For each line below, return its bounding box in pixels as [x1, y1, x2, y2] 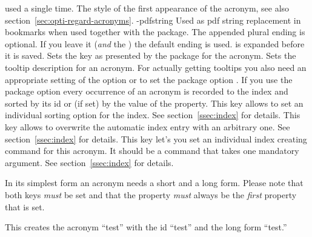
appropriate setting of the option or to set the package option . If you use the [5, 73, 293, 85]
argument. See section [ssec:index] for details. [5, 156, 174, 169]
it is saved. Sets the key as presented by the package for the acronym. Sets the [5, 49, 296, 62]
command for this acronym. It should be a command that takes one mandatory [5, 144, 299, 157]
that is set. [5, 200, 45, 213]
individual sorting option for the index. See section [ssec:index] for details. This [5, 108, 300, 121]
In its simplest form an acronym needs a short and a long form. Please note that [5, 176, 304, 189]
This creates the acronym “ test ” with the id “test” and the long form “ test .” [5, 221, 287, 233]
